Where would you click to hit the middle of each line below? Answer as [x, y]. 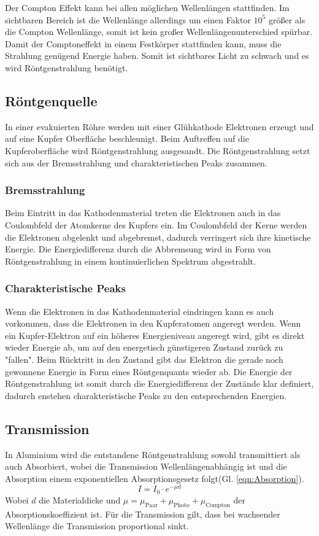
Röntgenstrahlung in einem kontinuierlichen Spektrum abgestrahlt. [130, 261]
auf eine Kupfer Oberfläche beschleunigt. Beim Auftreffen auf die [127, 138]
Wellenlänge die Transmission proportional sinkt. [97, 526]
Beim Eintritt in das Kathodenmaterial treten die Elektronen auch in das [143, 213]
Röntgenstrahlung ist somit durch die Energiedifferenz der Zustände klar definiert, [159, 383]
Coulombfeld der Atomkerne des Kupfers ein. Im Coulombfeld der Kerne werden [156, 224]
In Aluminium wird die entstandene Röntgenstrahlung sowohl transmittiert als [153, 454]
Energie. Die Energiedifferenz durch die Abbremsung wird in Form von [138, 249]
